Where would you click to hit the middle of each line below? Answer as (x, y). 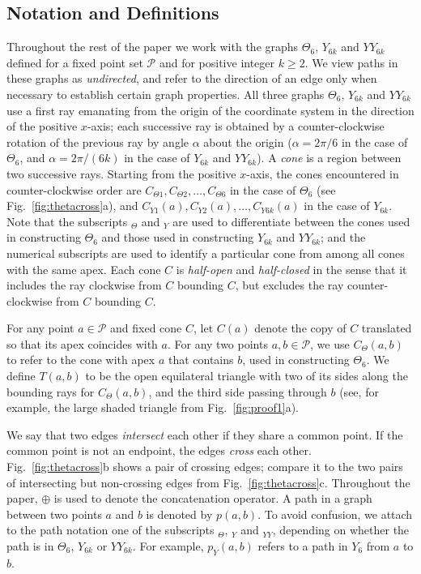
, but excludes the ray (289, 285)
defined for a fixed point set (75, 62)
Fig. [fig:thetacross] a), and (72, 206)
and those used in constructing (178, 237)
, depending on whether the (341, 530)
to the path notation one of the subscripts (111, 530)
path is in (30, 546)
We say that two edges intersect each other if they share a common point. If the (205, 434)
